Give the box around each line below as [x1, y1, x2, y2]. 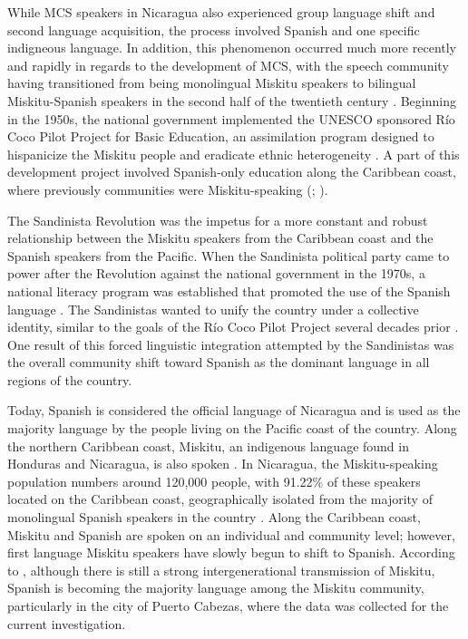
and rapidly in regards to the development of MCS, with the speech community [7, 55, 449, 74]
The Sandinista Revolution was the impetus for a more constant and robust [7, 210, 428, 229]
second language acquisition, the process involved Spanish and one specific [7, 20, 420, 39]
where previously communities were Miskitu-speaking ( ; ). [7, 179, 328, 198]
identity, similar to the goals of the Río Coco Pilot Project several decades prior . [7, 317, 459, 336]
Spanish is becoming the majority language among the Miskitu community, [7, 578, 424, 597]
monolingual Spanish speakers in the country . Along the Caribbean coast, [7, 508, 421, 527]
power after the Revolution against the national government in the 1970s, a [7, 264, 425, 283]
